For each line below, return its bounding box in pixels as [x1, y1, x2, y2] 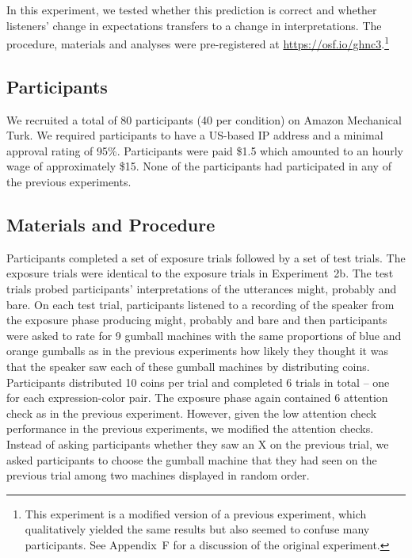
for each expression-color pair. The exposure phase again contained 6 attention [6, 389, 388, 406]
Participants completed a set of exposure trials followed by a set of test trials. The [6, 249, 406, 266]
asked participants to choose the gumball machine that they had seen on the [6, 451, 377, 468]
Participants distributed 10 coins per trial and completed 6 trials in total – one [6, 373, 390, 390]
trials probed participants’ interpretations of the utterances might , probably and [6, 281, 397, 296]
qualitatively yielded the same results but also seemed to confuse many [25, 521, 370, 537]
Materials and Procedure [6, 212, 216, 236]
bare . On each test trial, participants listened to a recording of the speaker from [6, 296, 395, 312]
